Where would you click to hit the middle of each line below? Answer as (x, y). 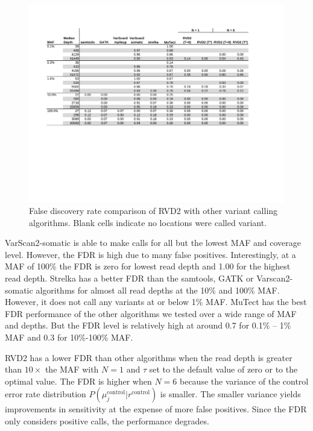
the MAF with (72, 369)
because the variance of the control (244, 381)
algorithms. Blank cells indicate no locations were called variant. (148, 222)
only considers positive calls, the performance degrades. (107, 421)
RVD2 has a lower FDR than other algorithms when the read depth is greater (149, 357)
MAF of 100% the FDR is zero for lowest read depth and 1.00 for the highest (148, 266)
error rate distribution (46, 394)
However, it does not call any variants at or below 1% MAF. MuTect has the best (156, 302)
